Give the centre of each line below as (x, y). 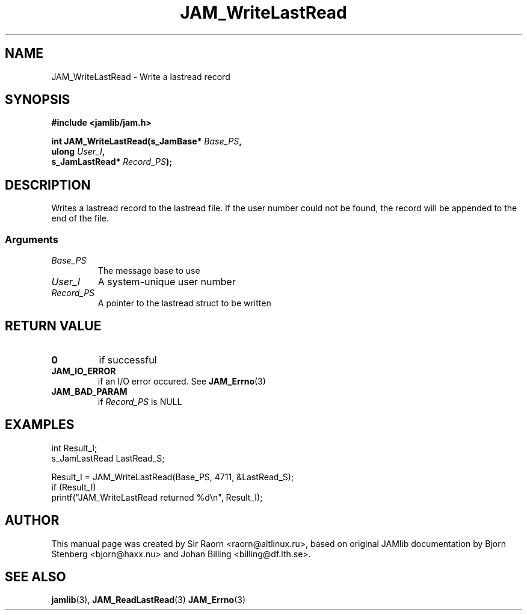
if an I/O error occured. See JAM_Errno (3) (182, 381)
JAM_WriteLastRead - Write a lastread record (141, 76)
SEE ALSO (35, 576)
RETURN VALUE (53, 326)
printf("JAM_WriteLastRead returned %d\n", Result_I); (157, 497)
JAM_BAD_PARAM (89, 391)
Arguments (32, 239)
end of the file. (80, 218)
